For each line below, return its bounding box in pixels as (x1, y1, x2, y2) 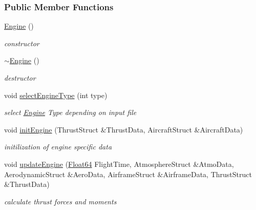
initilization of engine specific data (4, 141, 112, 152)
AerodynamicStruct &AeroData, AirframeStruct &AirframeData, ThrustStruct (4, 168, 252, 179)
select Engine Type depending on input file (4, 107, 137, 118)
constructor (4, 37, 39, 48)
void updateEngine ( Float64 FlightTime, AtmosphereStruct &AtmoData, (4, 158, 234, 169)
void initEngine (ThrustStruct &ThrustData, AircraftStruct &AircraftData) (4, 124, 243, 135)
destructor (4, 72, 36, 83)
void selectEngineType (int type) (4, 89, 108, 100)
